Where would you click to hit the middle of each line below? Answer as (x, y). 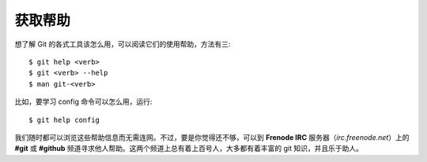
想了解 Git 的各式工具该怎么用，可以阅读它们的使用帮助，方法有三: (123, 44)
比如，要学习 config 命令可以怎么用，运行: (83, 101)
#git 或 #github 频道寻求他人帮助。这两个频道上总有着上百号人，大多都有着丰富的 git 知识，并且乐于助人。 (189, 149)
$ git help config (64, 120)
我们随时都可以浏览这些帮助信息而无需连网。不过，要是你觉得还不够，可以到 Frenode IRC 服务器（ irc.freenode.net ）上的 (212, 137)
